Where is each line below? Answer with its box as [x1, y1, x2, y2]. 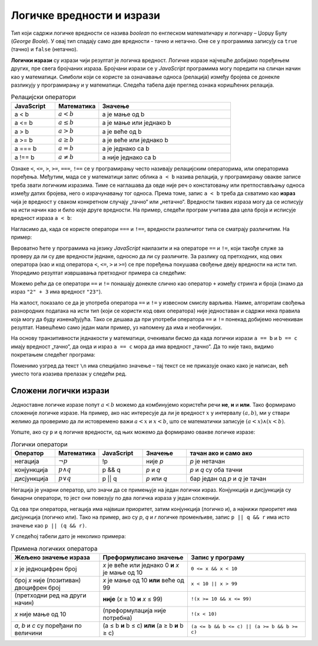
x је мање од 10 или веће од [102, 576, 184, 584]
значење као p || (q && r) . [11, 522, 87, 529]
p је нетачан [190, 457, 226, 466]
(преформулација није [102, 606, 167, 614]
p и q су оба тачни [190, 466, 243, 474]
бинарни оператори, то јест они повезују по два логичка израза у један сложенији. [11, 495, 220, 502]
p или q [146, 474, 167, 483]
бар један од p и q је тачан [190, 474, 267, 483]
